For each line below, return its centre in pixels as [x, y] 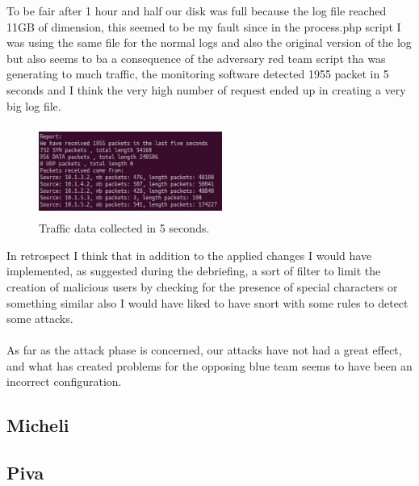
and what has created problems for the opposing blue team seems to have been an [209, 365]
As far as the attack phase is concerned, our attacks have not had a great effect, [204, 350]
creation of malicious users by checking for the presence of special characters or [202, 286]
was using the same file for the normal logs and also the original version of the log [209, 42]
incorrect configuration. [64, 381]
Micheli [38, 425]
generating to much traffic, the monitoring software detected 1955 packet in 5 [198, 74]
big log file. [34, 105]
